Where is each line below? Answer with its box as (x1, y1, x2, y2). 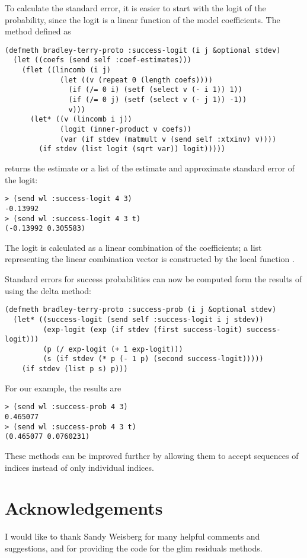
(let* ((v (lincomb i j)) (30, 115, 132, 124)
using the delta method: (5, 284, 91, 296)
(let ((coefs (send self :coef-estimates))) (13, 56, 191, 65)
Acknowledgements (5, 496, 163, 520)
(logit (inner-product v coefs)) (60, 125, 191, 134)
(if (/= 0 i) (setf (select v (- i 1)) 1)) (68, 85, 242, 94)
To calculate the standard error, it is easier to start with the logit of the (5, 2, 266, 14)
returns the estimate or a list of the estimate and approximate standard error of (5, 162, 295, 174)
